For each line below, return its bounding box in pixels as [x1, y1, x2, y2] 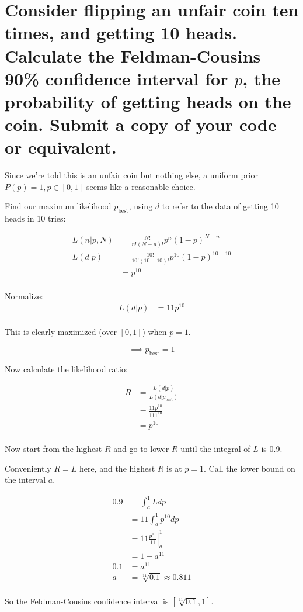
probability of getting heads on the [5, 89, 291, 113]
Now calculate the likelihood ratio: [5, 362, 128, 375]
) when [142, 326, 167, 338]
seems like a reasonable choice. [86, 180, 196, 192]
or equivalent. [5, 135, 117, 159]
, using [128, 200, 153, 212]
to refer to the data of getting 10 [162, 200, 279, 212]
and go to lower [113, 442, 169, 454]
